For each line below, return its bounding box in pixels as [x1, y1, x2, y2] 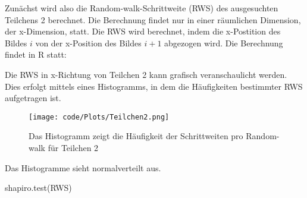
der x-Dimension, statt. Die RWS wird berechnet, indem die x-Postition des [5, 25, 281, 37]
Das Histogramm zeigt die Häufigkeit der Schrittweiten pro [29, 130, 243, 142]
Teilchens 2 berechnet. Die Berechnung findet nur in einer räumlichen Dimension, [5, 13, 301, 26]
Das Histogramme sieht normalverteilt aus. [5, 161, 161, 174]
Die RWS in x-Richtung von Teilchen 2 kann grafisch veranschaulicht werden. [5, 68, 287, 80]
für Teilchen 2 [48, 142, 99, 153]
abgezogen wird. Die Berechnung [164, 36, 283, 49]
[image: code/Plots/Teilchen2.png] [29, 112, 170, 121]
